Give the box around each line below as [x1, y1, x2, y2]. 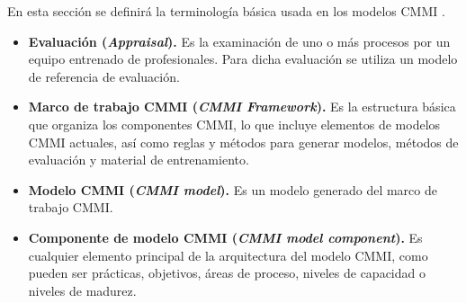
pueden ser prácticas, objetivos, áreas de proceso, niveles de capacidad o [28, 263, 426, 282]
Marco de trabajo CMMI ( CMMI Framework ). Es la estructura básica [28, 97, 456, 116]
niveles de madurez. [28, 281, 137, 299]
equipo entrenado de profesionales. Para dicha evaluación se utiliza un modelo [28, 49, 458, 68]
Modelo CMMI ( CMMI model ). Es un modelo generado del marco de [28, 180, 437, 199]
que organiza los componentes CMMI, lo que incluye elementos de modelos [28, 114, 441, 133]
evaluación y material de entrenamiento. [28, 150, 249, 169]
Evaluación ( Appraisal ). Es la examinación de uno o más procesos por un [28, 31, 451, 50]
